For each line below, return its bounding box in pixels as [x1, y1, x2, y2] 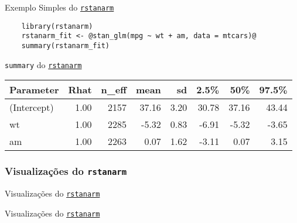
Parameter [9, 83, 59, 97]
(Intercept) [9, 100, 54, 114]
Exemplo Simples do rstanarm [5, 1, 114, 13]
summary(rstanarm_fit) [21, 41, 110, 50]
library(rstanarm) [21, 22, 93, 31]
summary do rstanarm [5, 58, 82, 70]
